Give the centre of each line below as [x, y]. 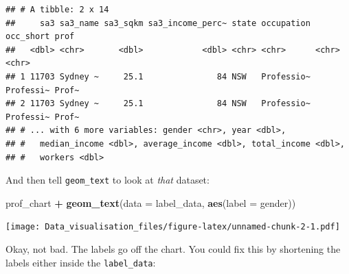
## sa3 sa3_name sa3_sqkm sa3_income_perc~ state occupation [158, 23]
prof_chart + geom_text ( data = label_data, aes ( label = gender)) [151, 202]
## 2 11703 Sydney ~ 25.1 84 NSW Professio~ [158, 104]
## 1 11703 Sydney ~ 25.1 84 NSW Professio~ [158, 76]
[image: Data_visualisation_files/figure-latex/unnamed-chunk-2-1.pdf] [173, 227]
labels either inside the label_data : [81, 262]
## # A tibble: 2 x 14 [57, 10]
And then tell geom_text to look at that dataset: [108, 180]
